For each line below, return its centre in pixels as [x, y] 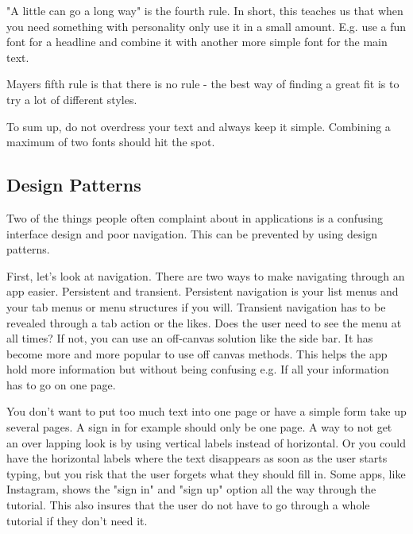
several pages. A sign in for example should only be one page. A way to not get [199, 427]
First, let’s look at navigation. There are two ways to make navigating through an [206, 275]
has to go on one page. [61, 384]
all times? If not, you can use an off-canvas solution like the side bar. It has [190, 338]
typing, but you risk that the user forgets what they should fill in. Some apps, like [206, 473]
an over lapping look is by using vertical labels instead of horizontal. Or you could [206, 442]
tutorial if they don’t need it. [77, 520]
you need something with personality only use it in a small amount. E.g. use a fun [206, 26]
